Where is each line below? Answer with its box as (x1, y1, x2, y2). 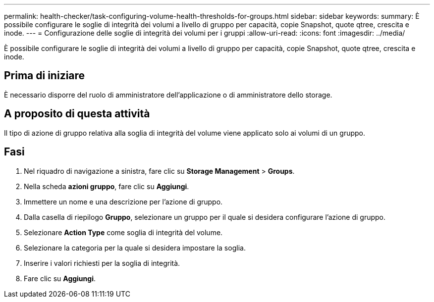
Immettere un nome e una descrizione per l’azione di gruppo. (24, 197, 223, 206)
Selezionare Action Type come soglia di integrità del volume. (24, 228, 223, 237)
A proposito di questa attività (4, 107, 150, 120)
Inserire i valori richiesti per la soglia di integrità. (24, 258, 180, 267)
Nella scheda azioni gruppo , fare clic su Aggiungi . (24, 182, 189, 191)
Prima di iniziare (4, 69, 85, 82)
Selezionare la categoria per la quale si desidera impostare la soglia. (24, 243, 246, 252)
